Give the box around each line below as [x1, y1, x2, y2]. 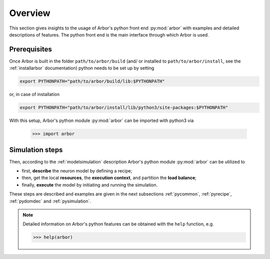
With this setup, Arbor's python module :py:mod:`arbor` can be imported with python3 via [9, 117, 194, 123]
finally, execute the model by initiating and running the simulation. [21, 181, 157, 187]
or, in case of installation [9, 91, 60, 97]
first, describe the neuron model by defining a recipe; [21, 168, 132, 174]
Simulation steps [9, 145, 63, 154]
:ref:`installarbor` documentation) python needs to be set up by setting [9, 65, 154, 71]
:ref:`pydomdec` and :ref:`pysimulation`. [9, 198, 91, 204]
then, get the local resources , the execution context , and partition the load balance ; [21, 175, 197, 181]
